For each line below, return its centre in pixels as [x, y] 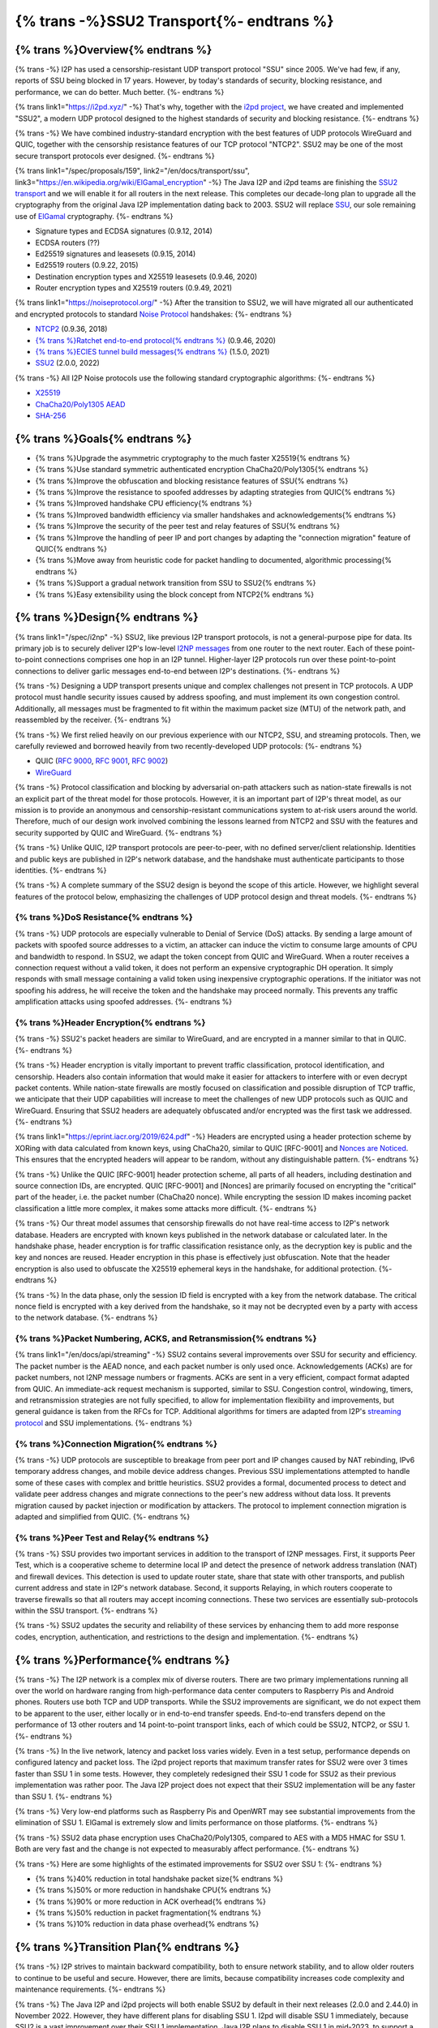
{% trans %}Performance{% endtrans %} [122, 1660]
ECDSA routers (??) [68, 243]
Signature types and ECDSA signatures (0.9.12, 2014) [124, 231]
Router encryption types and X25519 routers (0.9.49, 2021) [134, 288]
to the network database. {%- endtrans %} [86, 1317]
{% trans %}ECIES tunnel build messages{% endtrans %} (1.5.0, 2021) [152, 352]
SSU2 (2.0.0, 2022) [68, 363]
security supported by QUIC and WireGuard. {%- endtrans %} [118, 832]
